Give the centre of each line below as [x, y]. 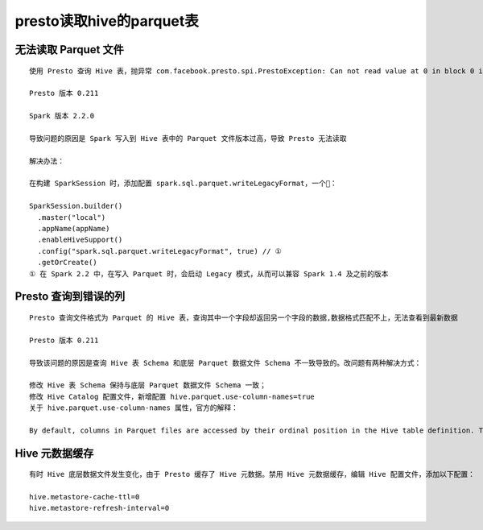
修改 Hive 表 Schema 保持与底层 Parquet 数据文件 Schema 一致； [148, 385]
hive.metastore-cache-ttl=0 [85, 497]
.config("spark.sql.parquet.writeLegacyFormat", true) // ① [159, 251]
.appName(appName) [74, 229]
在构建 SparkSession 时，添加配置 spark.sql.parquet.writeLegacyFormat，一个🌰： [183, 184]
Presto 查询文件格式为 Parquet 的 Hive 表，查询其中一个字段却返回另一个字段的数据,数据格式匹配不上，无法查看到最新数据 [244, 318]
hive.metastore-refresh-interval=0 [99, 508]
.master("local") [72, 217]
